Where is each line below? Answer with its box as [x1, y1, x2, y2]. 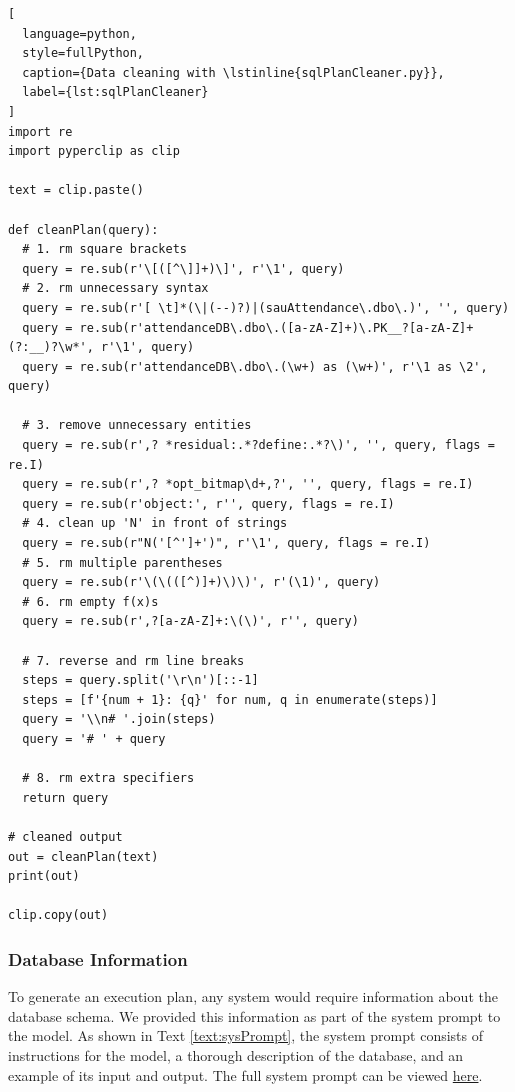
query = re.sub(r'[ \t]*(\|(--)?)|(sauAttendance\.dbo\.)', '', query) [22, 300, 510, 315]
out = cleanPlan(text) [8, 849, 159, 864]
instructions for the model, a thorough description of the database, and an [8, 1044, 464, 1065]
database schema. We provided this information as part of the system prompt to [8, 1005, 501, 1026]
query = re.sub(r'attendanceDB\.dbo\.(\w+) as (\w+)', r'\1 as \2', [22, 359, 488, 374]
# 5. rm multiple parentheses [22, 555, 223, 570]
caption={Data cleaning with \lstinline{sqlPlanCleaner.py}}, [22, 65, 445, 80]
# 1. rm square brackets [22, 242, 187, 257]
